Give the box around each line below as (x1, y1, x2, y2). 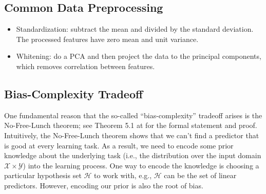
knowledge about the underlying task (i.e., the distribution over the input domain (4, 150, 261, 161)
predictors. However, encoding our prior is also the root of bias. (4, 180, 203, 190)
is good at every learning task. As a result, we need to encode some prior (4, 140, 234, 150)
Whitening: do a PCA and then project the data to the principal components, (16, 51, 261, 61)
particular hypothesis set (4, 170, 82, 181)
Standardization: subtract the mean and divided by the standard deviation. (16, 24, 254, 34)
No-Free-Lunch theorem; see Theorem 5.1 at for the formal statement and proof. (4, 120, 257, 131)
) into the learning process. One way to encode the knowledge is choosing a (23, 160, 259, 170)
